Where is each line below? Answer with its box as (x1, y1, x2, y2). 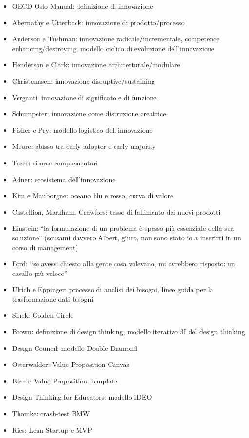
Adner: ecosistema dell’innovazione (12, 174, 115, 184)
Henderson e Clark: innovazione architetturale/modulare (12, 59, 180, 70)
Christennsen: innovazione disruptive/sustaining (12, 75, 155, 86)
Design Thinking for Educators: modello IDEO (12, 392, 152, 402)
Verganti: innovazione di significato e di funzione (12, 92, 157, 102)
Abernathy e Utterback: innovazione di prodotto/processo (12, 17, 185, 27)
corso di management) (12, 242, 78, 252)
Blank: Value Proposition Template (12, 375, 117, 385)
